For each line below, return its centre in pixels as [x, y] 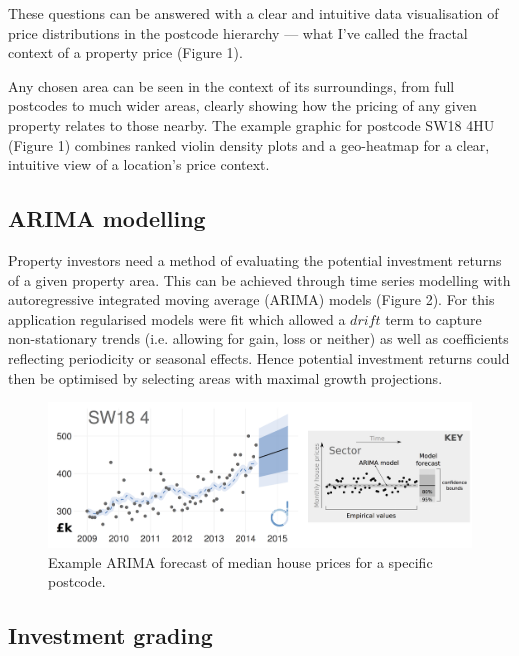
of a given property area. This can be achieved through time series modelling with [259, 279]
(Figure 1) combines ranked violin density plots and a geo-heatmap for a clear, [249, 144]
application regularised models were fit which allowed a [177, 318]
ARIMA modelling [107, 218]
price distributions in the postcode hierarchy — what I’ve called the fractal [238, 32]
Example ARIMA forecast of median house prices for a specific [240, 561]
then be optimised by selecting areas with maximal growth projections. [225, 377]
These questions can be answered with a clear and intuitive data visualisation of [253, 13]
